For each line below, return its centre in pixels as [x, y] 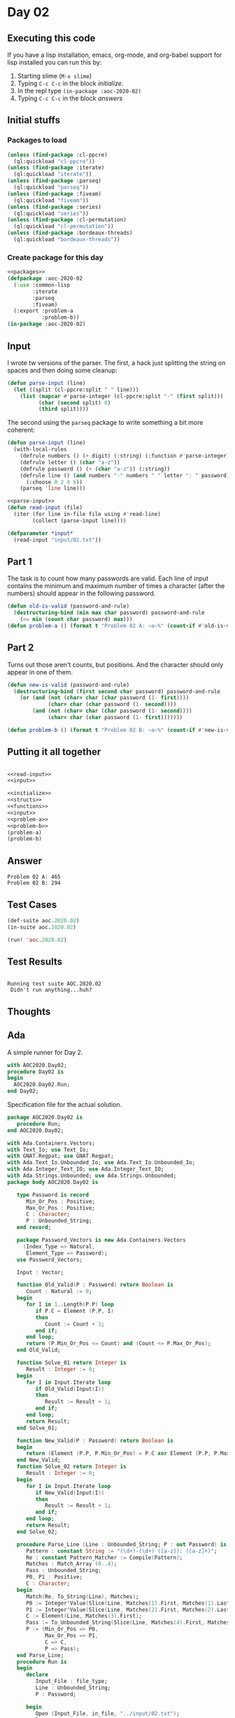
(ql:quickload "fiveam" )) [51, 200]
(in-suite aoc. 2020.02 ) [42, 927]
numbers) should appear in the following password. [81, 594]
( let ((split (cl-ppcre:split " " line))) [76, 390]
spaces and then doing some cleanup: [62, 370]
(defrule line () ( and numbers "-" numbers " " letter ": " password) [125, 475]
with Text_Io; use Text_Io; [48, 1150]
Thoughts [29, 1011]
